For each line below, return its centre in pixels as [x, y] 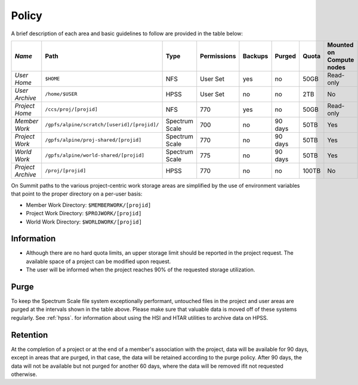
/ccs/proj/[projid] [71, 110]
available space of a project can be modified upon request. [98, 261]
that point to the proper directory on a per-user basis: [77, 194]
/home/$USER [61, 94]
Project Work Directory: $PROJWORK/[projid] [84, 213]
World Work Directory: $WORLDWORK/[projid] [84, 222]
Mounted [340, 45]
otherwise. [24, 374]
